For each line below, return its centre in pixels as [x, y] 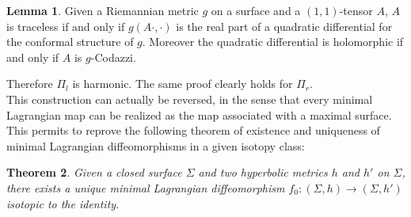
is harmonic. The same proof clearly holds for [183, 84]
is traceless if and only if [66, 26]
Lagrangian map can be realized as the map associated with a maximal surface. [199, 114]
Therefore [30, 84]
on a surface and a [256, 10]
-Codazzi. [113, 57]
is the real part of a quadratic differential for [284, 26]
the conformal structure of [70, 42]
